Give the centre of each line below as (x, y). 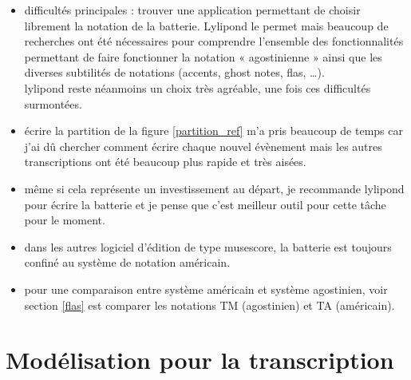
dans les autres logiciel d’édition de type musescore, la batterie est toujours (208, 246)
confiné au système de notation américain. (127, 262)
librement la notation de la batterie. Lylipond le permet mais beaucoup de (206, 25)
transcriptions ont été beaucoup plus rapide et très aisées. (165, 162)
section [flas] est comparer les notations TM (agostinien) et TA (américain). (209, 305)
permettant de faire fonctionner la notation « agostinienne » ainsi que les (203, 56)
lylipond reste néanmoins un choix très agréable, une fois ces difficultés (198, 87)
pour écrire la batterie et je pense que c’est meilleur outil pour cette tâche (205, 204)
